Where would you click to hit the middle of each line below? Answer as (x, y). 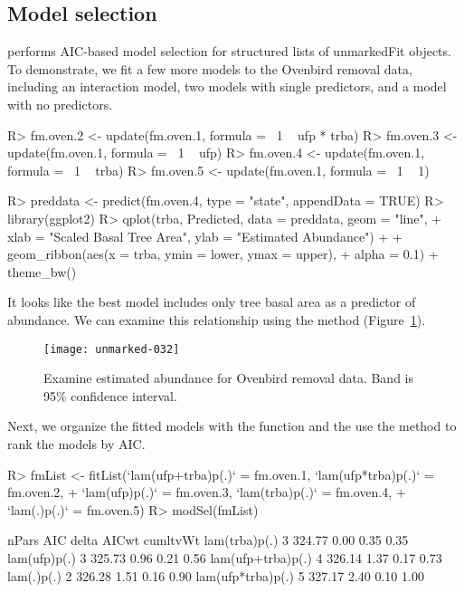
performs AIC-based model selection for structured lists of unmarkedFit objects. (229, 51)
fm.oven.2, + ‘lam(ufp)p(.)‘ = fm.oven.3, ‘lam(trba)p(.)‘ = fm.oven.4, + (207, 492)
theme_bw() (42, 271)
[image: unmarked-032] (112, 349)
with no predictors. (60, 104)
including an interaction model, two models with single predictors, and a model (227, 86)
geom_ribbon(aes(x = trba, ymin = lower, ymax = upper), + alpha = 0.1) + (223, 254)
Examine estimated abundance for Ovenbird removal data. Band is (229, 378)
